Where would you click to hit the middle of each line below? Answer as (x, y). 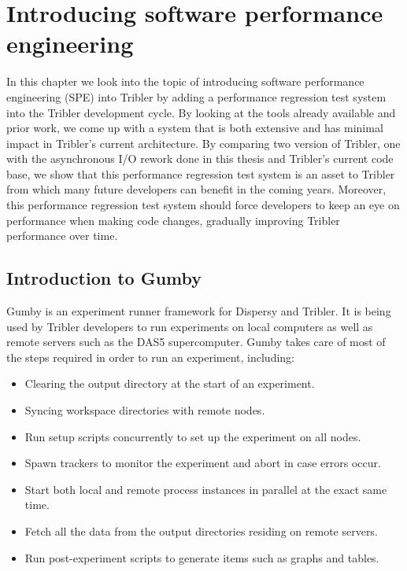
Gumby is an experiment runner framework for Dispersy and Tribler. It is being (199, 311)
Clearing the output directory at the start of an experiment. (170, 383)
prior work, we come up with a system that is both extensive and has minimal (195, 128)
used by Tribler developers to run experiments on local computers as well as (190, 326)
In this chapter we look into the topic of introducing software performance (185, 81)
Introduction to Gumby (104, 278)
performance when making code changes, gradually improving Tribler (173, 220)
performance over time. (62, 236)
